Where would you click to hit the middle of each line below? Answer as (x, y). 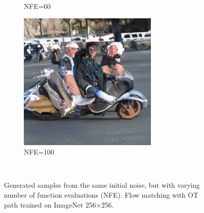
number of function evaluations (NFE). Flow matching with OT (101, 194)
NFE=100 (39, 152)
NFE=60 (37, 6)
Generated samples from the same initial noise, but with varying (102, 185)
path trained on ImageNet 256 (50, 204)
